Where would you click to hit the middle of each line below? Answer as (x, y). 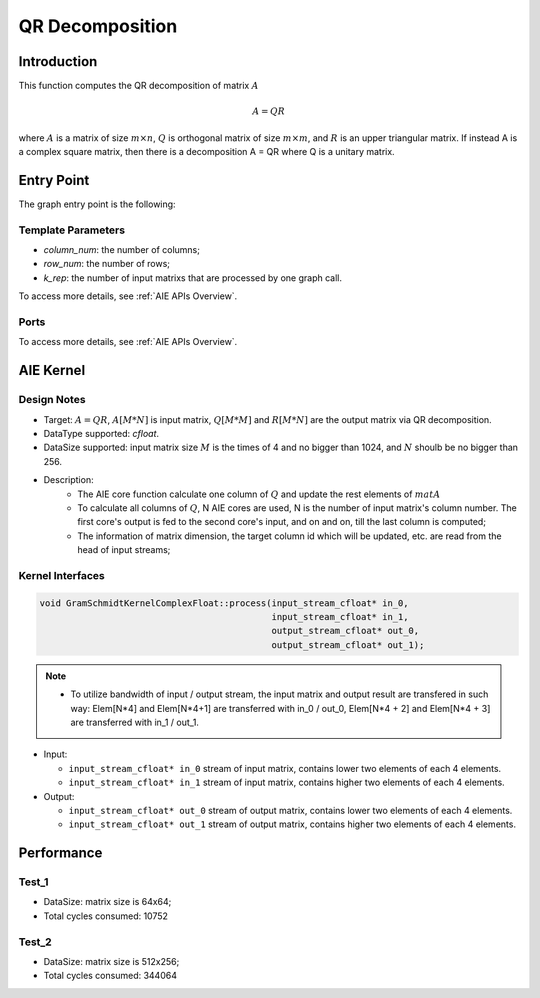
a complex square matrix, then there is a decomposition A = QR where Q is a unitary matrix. (206, 152)
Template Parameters (71, 230)
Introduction (58, 61)
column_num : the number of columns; (121, 250)
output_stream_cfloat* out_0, (345, 631)
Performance (60, 853)
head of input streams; (124, 550)
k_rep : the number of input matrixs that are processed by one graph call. (192, 277)
